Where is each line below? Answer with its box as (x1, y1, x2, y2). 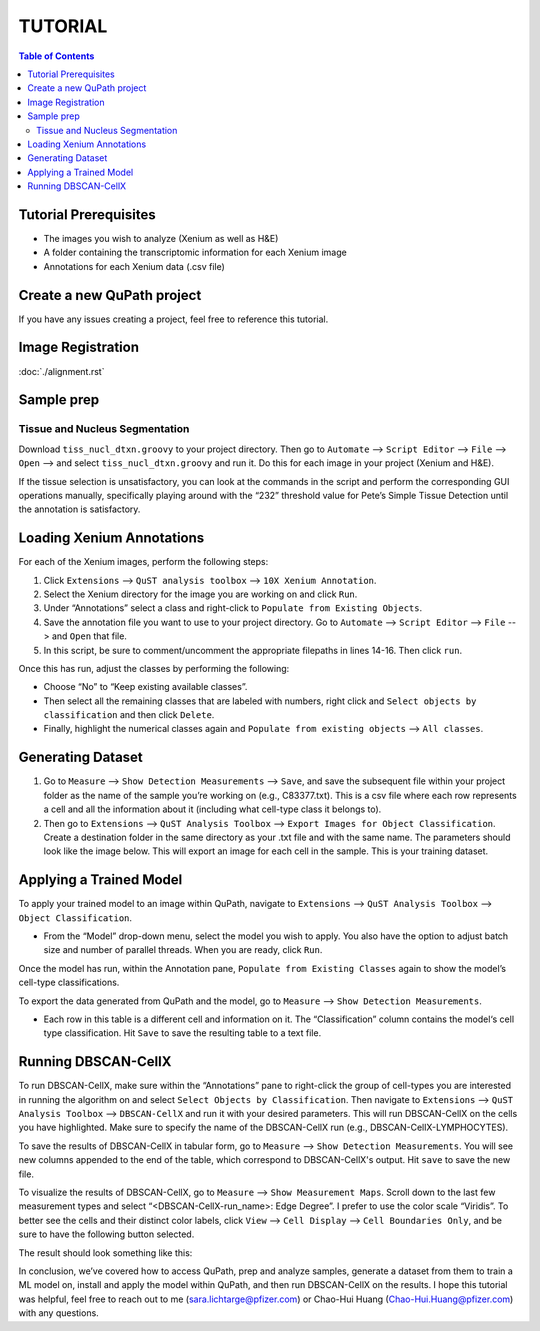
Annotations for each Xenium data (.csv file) (43, 260, 225, 272)
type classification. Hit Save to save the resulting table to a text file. (43, 1027, 322, 1039)
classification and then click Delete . (43, 709, 215, 721)
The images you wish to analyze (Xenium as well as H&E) (43, 232, 279, 244)
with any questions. (18, 1307, 99, 1319)
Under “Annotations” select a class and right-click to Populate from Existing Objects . (43, 602, 423, 614)
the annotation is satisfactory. (18, 503, 141, 515)
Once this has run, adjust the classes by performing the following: (18, 662, 290, 674)
